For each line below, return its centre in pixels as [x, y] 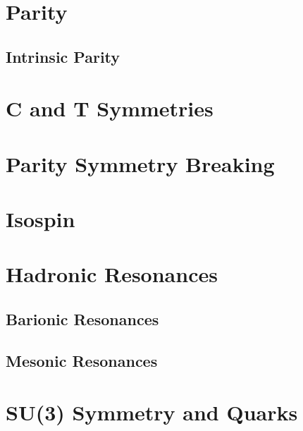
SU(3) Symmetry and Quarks [152, 412]
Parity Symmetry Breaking [140, 163]
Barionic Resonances [82, 319]
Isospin [41, 219]
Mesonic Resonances [82, 360]
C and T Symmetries [110, 108]
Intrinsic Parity [63, 56]
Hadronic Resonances [112, 274]
